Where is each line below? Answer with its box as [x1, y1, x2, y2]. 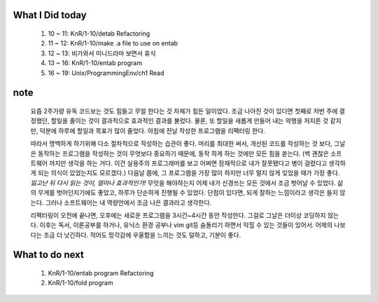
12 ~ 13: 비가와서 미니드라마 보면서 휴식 [48, 49, 156, 57]
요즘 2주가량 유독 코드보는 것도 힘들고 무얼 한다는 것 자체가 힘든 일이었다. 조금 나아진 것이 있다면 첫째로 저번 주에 [30, 107, 338, 115]
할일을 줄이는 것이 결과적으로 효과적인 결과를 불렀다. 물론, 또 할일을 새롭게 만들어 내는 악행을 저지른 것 [50, 116, 329, 125]
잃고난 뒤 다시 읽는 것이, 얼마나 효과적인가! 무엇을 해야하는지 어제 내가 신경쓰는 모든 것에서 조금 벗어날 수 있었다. [30, 179, 336, 187]
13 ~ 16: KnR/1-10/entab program [48, 59, 143, 67]
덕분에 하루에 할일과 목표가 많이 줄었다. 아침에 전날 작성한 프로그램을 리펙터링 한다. [39, 126, 265, 135]
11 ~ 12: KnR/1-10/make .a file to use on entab [48, 39, 178, 48]
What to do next [13, 249, 84, 261]
